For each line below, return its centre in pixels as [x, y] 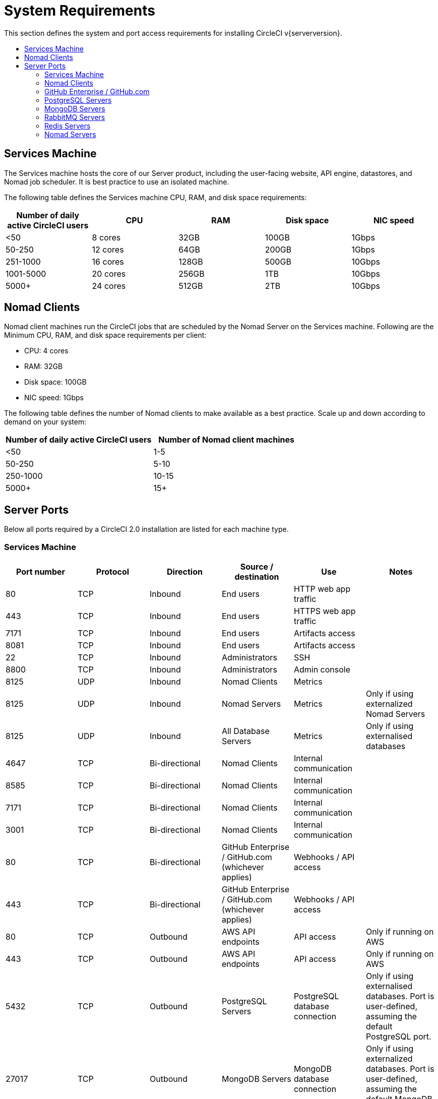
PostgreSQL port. [398, 1037]
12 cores [108, 249]
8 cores [106, 237]
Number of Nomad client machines [226, 440]
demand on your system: [45, 422]
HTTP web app [322, 589]
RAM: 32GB [44, 367]
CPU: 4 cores [46, 351]
